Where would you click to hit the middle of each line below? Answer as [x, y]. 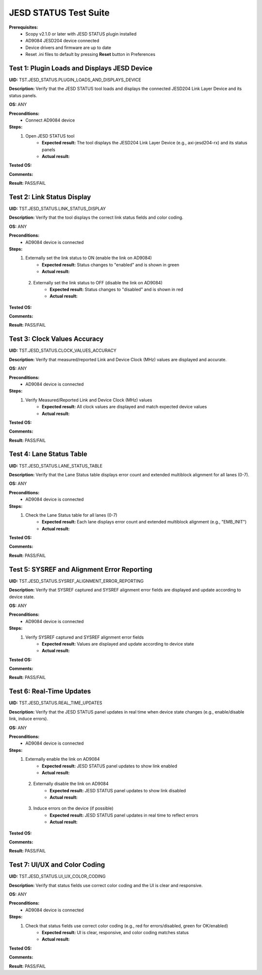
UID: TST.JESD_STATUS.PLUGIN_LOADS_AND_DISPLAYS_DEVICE [75, 80]
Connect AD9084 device [50, 120]
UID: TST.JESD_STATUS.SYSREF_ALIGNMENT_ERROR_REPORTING [76, 581]
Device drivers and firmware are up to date [68, 47]
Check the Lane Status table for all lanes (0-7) [71, 515]
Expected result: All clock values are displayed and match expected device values [124, 407]
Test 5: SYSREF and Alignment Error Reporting [81, 569]
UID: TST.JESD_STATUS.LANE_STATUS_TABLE [56, 466]
